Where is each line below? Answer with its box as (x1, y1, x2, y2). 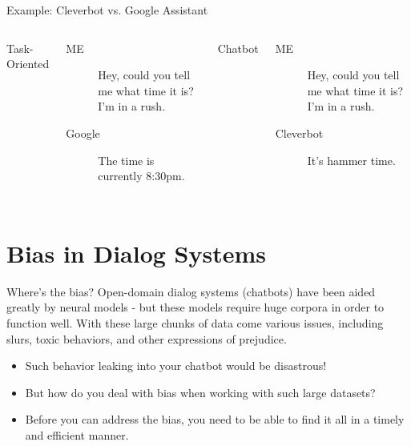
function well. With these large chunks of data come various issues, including (6, 315, 384, 331)
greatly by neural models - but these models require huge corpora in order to (6, 299, 385, 315)
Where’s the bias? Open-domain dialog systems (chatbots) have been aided (6, 283, 376, 299)
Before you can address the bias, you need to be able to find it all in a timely (25, 411, 405, 428)
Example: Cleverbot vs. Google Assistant (6, 2, 208, 18)
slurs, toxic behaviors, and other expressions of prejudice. (6, 330, 287, 347)
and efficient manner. (25, 427, 129, 444)
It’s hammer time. (307, 151, 396, 168)
